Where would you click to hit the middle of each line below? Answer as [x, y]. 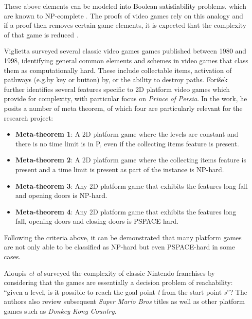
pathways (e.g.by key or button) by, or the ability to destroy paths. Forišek [116, 80]
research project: [28, 117]
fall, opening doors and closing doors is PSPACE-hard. [97, 221]
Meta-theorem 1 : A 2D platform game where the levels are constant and [127, 134]
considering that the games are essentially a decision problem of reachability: [118, 282]
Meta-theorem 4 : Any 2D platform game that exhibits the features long [126, 211]
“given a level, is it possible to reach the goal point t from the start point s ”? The [126, 292]
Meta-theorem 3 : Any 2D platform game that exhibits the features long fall [132, 186]
